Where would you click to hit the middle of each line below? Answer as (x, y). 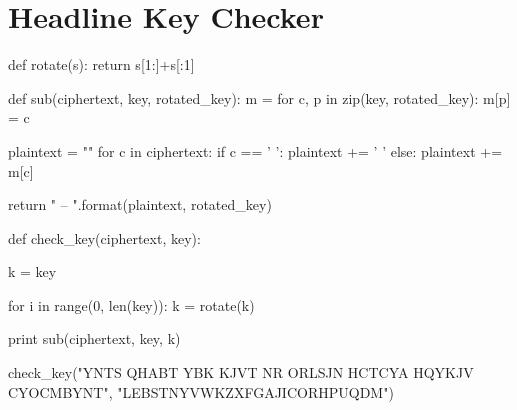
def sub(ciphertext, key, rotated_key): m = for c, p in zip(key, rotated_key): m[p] (259, 97)
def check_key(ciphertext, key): (104, 237)
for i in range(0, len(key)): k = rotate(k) (131, 304)
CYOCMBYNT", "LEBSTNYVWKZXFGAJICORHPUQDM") (201, 391)
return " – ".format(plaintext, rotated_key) (140, 204)
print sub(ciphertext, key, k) (94, 338)
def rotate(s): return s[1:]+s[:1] (101, 64)
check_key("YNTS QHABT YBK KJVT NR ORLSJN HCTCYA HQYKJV (241, 372)
